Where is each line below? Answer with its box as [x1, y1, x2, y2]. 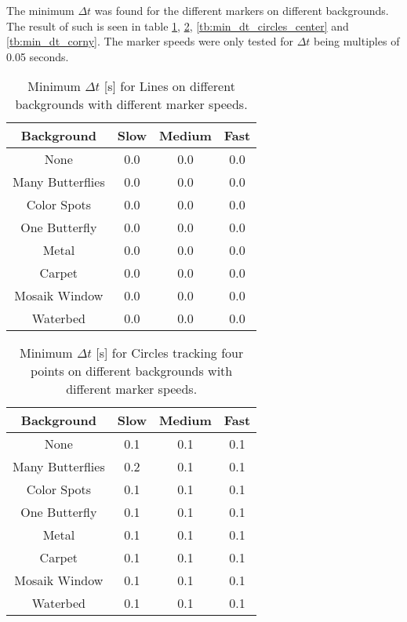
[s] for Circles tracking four [96, 344, 244, 362]
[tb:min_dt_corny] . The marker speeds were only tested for [6, 33, 293, 49]
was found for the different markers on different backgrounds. [94, 2, 389, 18]
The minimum [6, 2, 74, 18]
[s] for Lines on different [104, 77, 235, 96]
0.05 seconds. [6, 48, 69, 64]
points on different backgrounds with [31, 362, 233, 380]
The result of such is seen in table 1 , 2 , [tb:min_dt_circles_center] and [6, 17, 349, 34]
